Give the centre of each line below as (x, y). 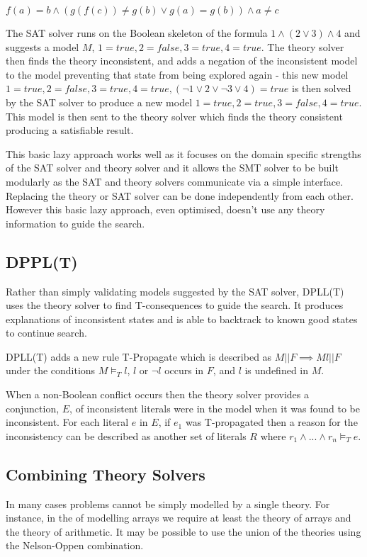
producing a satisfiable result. (70, 130)
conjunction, (33, 408)
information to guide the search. (75, 223)
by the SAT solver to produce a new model (99, 102)
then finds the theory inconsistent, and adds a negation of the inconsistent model (182, 61)
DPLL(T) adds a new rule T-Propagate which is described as (139, 356)
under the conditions (51, 370)
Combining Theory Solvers (106, 474)
